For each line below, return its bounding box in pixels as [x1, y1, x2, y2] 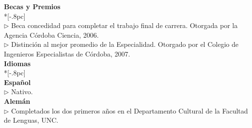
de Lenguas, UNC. [4, 115, 59, 125]
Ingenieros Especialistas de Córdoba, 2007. [4, 48, 130, 58]
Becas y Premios [4, 1, 61, 11]
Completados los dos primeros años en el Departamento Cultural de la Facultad [11, 105, 248, 115]
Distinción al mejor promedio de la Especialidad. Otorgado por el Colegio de [11, 39, 238, 49]
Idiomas [4, 58, 31, 68]
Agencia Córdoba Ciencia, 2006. [4, 29, 99, 40]
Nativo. [11, 86, 33, 97]
